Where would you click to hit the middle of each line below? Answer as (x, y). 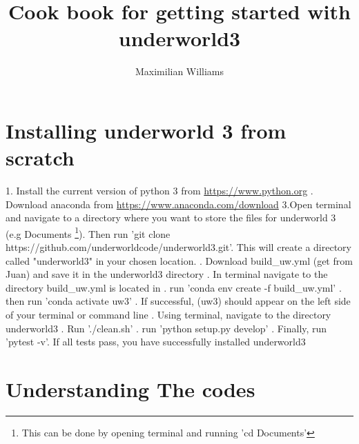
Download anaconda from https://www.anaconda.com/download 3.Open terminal (178, 204)
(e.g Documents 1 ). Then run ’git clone (88, 232)
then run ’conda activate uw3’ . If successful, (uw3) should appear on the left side (178, 301)
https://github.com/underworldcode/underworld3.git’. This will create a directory (178, 247)
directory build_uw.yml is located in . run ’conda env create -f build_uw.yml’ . (174, 287)
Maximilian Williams (179, 71)
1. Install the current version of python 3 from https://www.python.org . (159, 191)
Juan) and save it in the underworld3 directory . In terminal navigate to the (167, 274)
